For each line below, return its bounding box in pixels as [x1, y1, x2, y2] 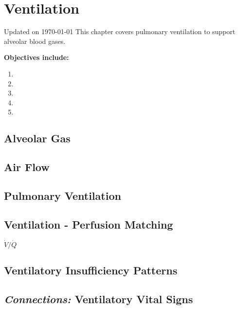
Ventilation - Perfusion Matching [4, 216, 173, 232]
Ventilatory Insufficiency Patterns [4, 263, 178, 278]
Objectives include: [4, 52, 69, 62]
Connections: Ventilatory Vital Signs [4, 291, 193, 306]
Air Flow [4, 159, 50, 174]
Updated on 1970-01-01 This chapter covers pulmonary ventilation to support [4, 26, 236, 37]
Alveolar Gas [4, 131, 71, 146]
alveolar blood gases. [4, 36, 66, 46]
